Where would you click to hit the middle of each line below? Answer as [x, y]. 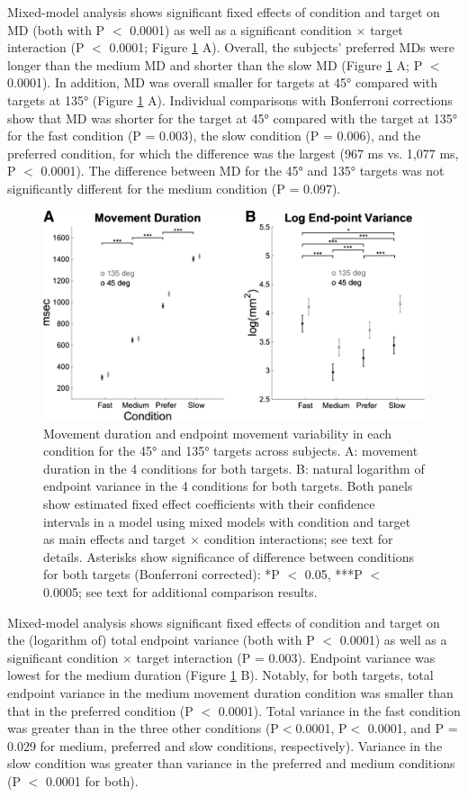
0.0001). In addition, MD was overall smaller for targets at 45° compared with [222, 82]
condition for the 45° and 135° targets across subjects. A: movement [231, 451]
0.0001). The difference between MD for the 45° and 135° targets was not [243, 171]
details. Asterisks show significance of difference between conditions [229, 556]
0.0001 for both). [92, 780]
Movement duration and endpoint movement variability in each [218, 433]
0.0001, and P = [413, 728]
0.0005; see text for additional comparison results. [180, 592]
